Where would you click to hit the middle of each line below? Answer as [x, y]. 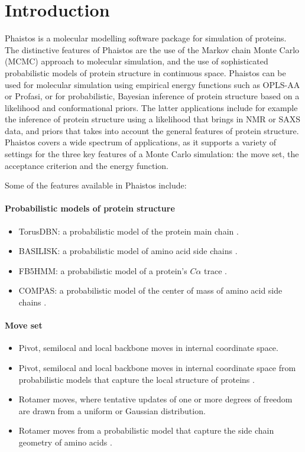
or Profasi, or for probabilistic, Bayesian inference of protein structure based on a [152, 96]
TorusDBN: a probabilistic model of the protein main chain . [129, 231]
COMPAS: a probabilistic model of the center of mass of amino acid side [150, 290]
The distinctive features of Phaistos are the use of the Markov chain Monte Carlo [152, 49]
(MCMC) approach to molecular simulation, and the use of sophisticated [137, 61]
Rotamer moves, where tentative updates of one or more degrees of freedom [155, 399]
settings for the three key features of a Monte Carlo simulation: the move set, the [152, 154]
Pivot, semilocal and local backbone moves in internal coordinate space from [157, 368]
